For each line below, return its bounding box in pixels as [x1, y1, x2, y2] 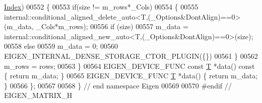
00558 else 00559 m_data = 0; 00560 [4, 41, 118, 51]
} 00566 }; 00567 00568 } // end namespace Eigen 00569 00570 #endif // [4, 80, 232, 90]
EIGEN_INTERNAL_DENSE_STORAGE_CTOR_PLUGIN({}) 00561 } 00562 [4, 50, 258, 61]
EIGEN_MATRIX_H [4, 90, 73, 100]
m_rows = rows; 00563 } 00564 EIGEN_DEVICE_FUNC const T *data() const [4, 60, 255, 71]
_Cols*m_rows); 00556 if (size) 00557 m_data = [36, 21, 188, 32]
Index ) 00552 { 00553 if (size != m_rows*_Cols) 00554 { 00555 [4, 2, 199, 12]
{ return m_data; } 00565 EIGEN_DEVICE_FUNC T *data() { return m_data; [4, 70, 258, 81]
